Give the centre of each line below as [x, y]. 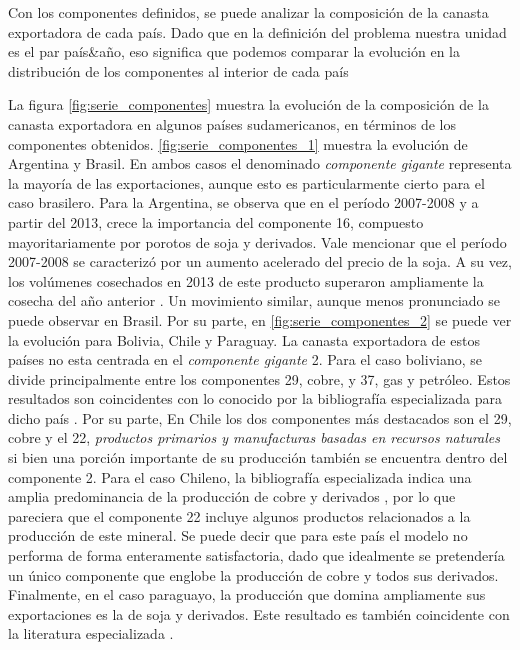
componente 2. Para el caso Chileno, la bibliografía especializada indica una [240, 476]
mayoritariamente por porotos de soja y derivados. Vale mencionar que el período [257, 241]
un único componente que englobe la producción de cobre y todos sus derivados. [253, 574]
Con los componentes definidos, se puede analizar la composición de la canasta [248, 12]
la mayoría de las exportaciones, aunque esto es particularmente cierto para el [246, 182]
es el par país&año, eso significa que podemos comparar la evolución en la [234, 51]
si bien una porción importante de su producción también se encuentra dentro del [258, 457]
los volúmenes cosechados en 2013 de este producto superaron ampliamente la [246, 280]
